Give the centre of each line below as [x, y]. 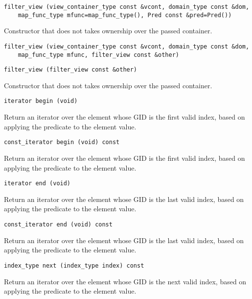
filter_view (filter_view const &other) [71, 70]
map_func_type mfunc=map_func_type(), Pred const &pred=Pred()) [125, 15]
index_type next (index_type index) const [74, 265]
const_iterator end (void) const [58, 224]
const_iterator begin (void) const [62, 142]
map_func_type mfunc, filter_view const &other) [98, 55]
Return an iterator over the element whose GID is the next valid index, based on [125, 281]
